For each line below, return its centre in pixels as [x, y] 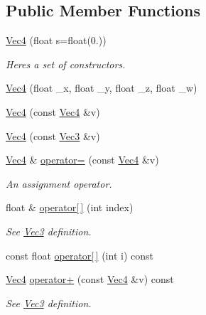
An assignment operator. [59, 183]
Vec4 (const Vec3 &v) [53, 135]
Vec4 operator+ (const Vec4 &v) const [90, 279]
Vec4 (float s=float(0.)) [56, 40]
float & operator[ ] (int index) [70, 207]
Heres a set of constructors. [66, 64]
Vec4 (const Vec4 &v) [53, 111]
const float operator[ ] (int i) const [80, 255]
